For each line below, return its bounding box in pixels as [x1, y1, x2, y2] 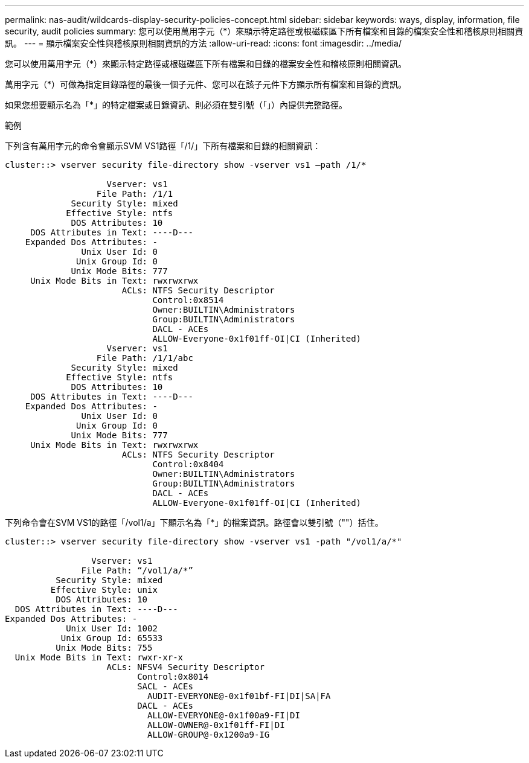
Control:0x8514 [152, 295, 224, 305]
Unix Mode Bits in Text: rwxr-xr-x [14, 653, 184, 662]
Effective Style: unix [50, 585, 158, 595]
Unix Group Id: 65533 [60, 633, 163, 643]
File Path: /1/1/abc [96, 353, 193, 363]
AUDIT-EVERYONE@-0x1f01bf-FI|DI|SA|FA [147, 691, 331, 701]
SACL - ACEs [137, 682, 193, 691]
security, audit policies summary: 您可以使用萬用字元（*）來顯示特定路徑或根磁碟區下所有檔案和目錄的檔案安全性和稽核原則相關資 [5, 26, 524, 36]
